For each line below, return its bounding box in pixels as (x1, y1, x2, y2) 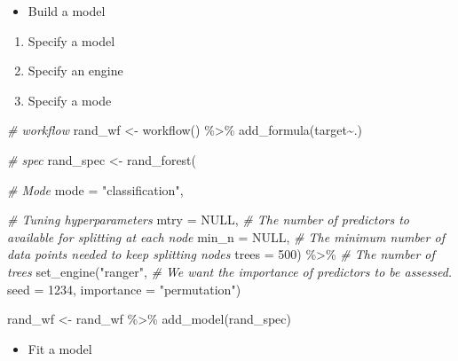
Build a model (28, 2, 106, 20)
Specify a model (28, 31, 115, 50)
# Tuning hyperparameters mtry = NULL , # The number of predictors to (7, 210, 409, 229)
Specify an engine (28, 61, 123, 80)
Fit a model (28, 339, 92, 357)
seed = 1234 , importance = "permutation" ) (7, 279, 241, 298)
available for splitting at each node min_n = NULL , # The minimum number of (7, 227, 445, 246)
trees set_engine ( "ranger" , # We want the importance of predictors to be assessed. (7, 262, 453, 280)
